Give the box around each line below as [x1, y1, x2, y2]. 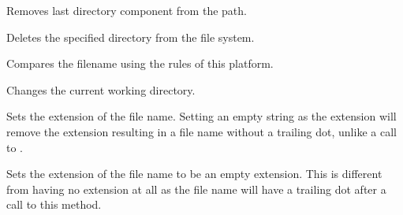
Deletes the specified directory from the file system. [6, 28, 255, 45]
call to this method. [6, 196, 102, 213]
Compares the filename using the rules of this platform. [6, 55, 274, 72]
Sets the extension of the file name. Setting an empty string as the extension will [6, 108, 397, 124]
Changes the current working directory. [6, 81, 196, 98]
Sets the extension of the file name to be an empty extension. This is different [6, 165, 382, 182]
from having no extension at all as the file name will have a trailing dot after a [6, 180, 386, 197]
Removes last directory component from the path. [6, 2, 247, 18]
